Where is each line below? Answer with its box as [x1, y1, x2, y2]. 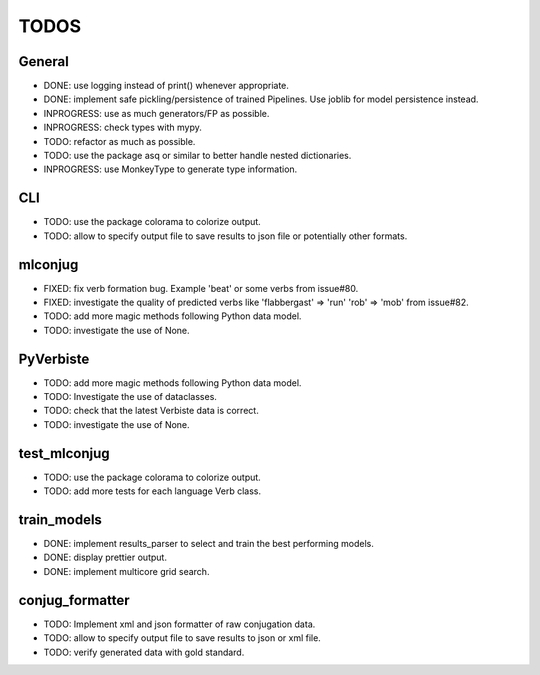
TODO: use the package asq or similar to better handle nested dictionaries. [43, 150, 352, 162]
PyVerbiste [18, 350, 90, 367]
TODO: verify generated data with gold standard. [43, 646, 245, 658]
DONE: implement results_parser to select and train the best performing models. [43, 538, 374, 550]
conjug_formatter [18, 591, 130, 609]
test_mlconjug [18, 445, 110, 462]
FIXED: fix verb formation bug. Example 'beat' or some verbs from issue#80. [43, 282, 359, 294]
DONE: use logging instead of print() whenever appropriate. [43, 80, 290, 92]
